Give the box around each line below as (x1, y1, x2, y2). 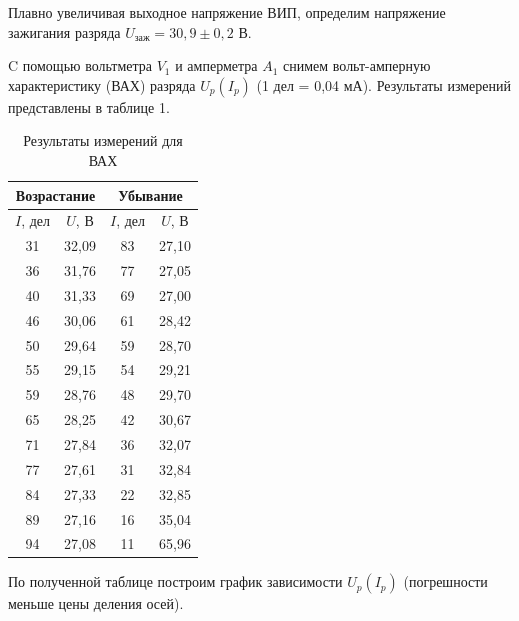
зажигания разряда (8, 21, 121, 42)
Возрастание (15, 184, 96, 205)
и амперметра (175, 55, 258, 76)
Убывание (118, 184, 183, 205)
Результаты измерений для (23, 130, 183, 151)
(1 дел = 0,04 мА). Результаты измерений (256, 74, 512, 95)
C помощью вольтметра (8, 55, 153, 76)
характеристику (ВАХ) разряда (8, 74, 196, 95)
